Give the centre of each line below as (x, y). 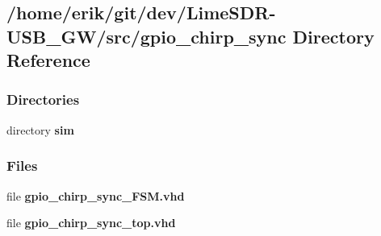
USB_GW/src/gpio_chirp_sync (147, 36)
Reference (48, 60)
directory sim (40, 129)
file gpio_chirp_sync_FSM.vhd (96, 195)
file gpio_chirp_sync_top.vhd (91, 223)
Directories (43, 99)
